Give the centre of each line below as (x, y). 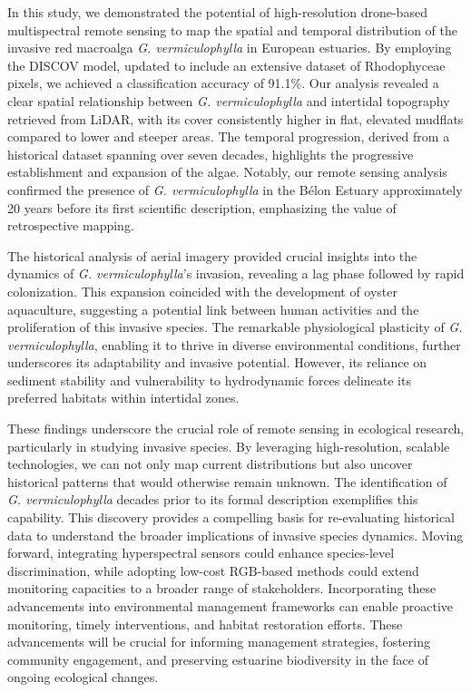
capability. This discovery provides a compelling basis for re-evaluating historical (231, 517)
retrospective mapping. (71, 225)
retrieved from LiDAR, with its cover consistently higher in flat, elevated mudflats (235, 118)
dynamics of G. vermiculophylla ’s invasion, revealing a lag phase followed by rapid (236, 273)
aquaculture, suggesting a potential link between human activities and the (213, 309)
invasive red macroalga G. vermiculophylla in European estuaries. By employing (230, 48)
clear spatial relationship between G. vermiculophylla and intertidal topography (229, 100)
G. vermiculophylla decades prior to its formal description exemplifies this (213, 499)
